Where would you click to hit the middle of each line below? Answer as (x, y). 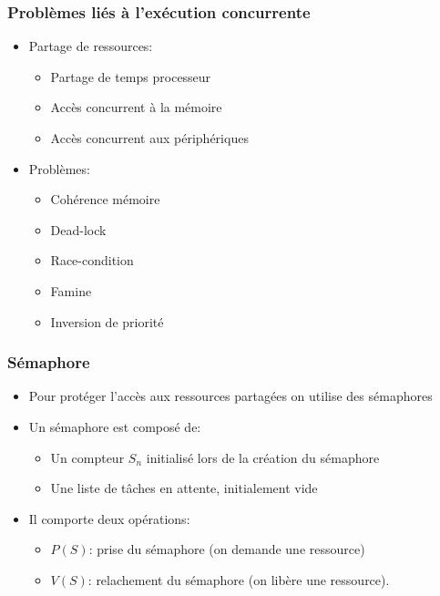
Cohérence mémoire (105, 199)
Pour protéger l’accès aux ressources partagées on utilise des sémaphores (230, 396)
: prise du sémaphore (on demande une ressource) (227, 549)
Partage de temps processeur (131, 76)
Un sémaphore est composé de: (115, 426)
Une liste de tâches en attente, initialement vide (184, 488)
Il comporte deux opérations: (109, 518)
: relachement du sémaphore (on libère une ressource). (239, 579)
